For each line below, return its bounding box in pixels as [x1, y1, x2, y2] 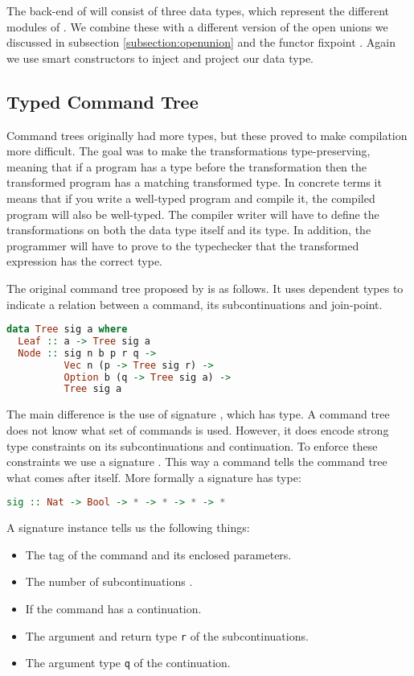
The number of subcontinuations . [25, 573, 193, 590]
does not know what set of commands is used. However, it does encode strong [6, 421, 389, 438]
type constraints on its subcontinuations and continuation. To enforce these [6, 437, 378, 454]
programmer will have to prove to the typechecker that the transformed [6, 237, 359, 253]
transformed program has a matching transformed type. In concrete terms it [6, 174, 382, 191]
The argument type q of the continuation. [25, 654, 231, 671]
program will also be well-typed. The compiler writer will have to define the [6, 205, 379, 222]
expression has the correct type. [6, 253, 162, 270]
